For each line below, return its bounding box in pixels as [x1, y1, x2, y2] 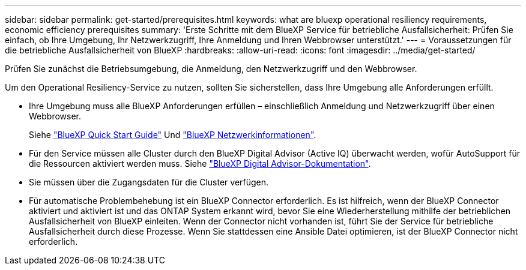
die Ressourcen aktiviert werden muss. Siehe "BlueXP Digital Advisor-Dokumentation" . [29, 158, 371, 169]
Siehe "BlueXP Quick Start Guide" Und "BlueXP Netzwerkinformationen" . [29, 130, 316, 140]
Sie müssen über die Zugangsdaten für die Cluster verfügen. [29, 177, 269, 187]
